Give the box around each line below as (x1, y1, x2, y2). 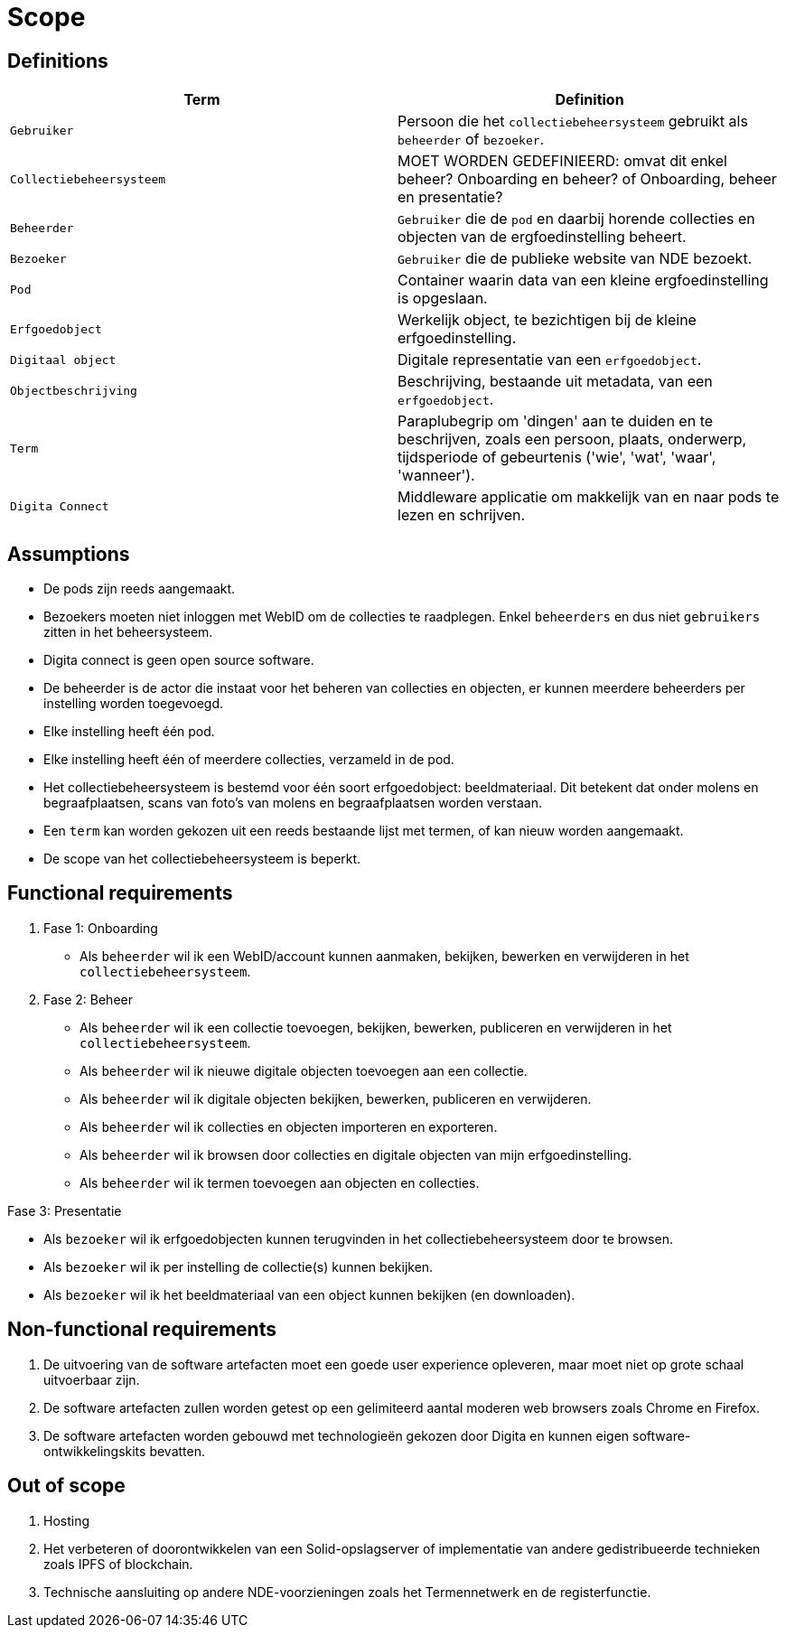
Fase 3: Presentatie (7, 1202, 122, 1219)
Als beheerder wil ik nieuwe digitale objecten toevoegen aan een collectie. (80, 1062, 528, 1079)
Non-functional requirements (7, 1318, 276, 1341)
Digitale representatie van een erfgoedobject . (398, 350, 702, 369)
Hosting (43, 1512, 90, 1528)
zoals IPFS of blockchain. (43, 1556, 193, 1572)
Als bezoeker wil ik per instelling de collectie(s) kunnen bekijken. (43, 1258, 434, 1275)
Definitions (7, 49, 108, 72)
